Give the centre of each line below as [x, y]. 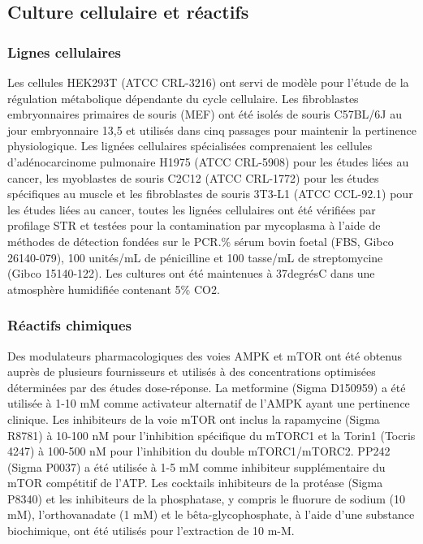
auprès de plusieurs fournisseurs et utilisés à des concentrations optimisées [192, 371]
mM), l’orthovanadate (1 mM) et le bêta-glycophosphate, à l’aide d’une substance [211, 514]
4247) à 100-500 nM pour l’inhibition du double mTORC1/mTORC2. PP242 [199, 451]
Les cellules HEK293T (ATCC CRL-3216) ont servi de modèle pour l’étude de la [208, 82]
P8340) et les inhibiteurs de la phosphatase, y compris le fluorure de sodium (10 [207, 498]
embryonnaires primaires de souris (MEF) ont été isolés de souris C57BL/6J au [205, 114]
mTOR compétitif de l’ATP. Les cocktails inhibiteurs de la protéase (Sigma [195, 483]
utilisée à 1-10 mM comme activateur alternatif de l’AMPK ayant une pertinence [209, 403]
